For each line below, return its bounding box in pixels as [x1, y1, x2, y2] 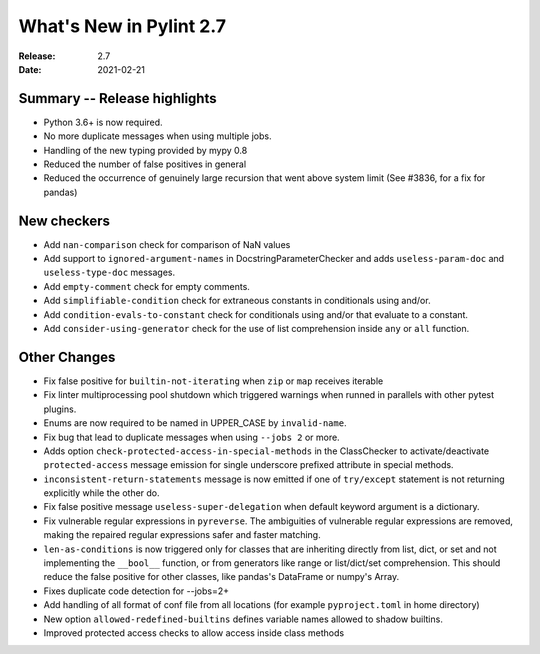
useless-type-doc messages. [43, 266, 176, 279]
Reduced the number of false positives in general [43, 158, 247, 170]
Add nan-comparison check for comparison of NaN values [43, 238, 291, 250]
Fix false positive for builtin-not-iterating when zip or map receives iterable [43, 375, 384, 387]
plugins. [43, 403, 77, 415]
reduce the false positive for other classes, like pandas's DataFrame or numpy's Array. [43, 571, 400, 583]
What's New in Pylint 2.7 [18, 15, 227, 37]
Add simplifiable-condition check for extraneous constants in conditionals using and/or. [43, 295, 431, 307]
